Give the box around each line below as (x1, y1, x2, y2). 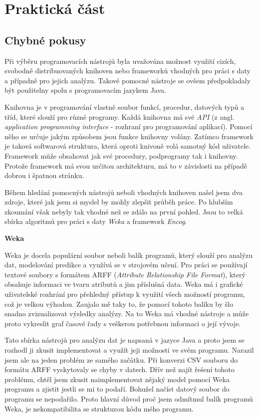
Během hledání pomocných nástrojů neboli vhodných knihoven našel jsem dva (4, 187, 243, 197)
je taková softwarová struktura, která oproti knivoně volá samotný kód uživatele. (4, 141, 251, 151)
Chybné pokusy (4, 32, 86, 47)
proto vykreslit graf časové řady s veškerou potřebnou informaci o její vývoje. (4, 318, 241, 328)
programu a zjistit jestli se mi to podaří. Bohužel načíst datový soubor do (4, 384, 230, 394)
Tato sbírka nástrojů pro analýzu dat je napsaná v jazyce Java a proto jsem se (4, 335, 245, 345)
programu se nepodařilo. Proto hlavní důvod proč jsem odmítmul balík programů (4, 393, 253, 404)
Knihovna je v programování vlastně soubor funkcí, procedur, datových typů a (4, 101, 245, 112)
